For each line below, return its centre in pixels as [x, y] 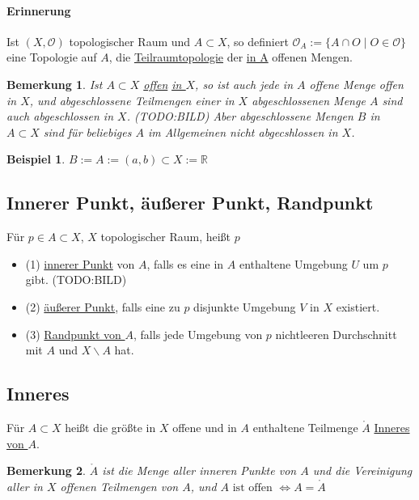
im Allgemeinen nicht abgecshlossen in [243, 131]
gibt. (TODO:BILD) [76, 280]
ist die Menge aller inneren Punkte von [199, 470]
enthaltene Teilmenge [305, 427]
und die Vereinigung [362, 470]
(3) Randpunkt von [73, 334]
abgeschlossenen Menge [309, 100]
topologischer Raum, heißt [166, 237]
